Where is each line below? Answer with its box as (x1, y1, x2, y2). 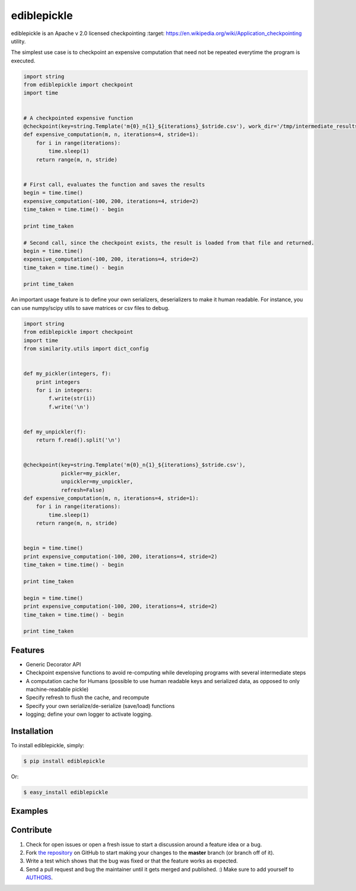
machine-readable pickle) (26, 685, 89, 693)
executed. (11, 57, 36, 64)
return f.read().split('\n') (36, 437, 121, 444)
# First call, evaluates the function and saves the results (23, 181, 205, 188)
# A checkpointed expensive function (23, 115, 133, 121)
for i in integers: (36, 387, 93, 393)
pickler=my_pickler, (61, 470, 121, 476)
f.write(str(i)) (48, 395, 96, 402)
